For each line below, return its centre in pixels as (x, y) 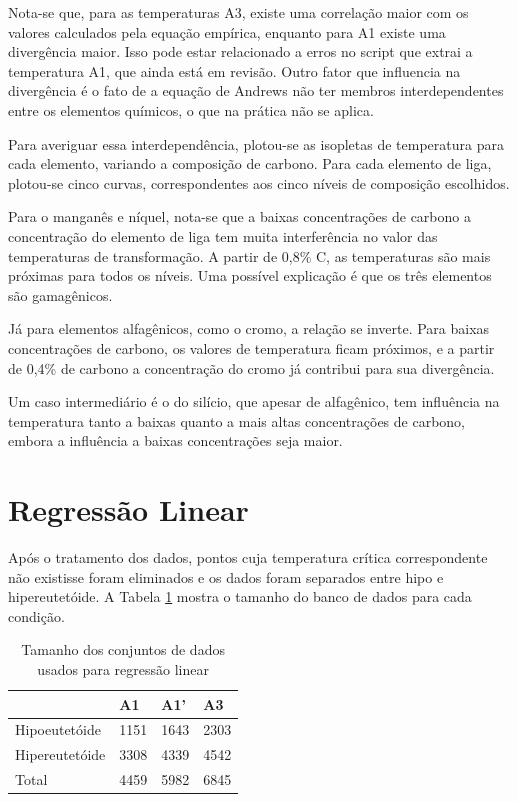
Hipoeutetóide (58, 729)
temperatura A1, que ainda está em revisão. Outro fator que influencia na (234, 70)
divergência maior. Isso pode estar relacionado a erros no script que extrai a (240, 51)
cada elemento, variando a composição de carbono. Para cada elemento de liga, (250, 163)
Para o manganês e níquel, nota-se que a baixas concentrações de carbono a (239, 216)
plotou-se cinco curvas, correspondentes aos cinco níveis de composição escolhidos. (259, 182)
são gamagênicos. (60, 294)
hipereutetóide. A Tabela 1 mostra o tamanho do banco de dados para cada (240, 596)
